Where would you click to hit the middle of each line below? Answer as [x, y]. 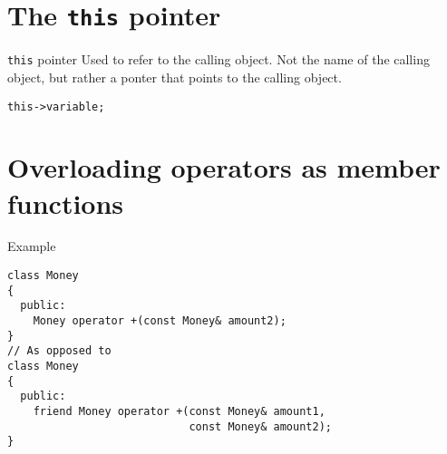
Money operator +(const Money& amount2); [160, 321]
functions [66, 203]
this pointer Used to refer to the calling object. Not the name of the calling [219, 59]
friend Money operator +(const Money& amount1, [179, 411]
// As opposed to [59, 351]
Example [32, 246]
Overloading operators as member [224, 167]
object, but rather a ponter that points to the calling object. [175, 77]
